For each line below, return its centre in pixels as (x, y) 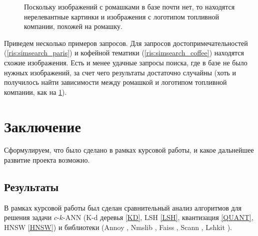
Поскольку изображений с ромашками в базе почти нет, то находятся (129, 6)
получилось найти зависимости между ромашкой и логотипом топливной (115, 82)
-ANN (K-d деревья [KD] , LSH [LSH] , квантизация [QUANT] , (158, 217)
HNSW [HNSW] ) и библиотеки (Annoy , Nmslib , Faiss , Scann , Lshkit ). (118, 227)
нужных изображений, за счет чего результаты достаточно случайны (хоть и (120, 72)
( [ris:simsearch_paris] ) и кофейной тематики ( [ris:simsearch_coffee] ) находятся (124, 53)
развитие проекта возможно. (47, 160)
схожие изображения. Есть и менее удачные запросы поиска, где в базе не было (126, 62)
